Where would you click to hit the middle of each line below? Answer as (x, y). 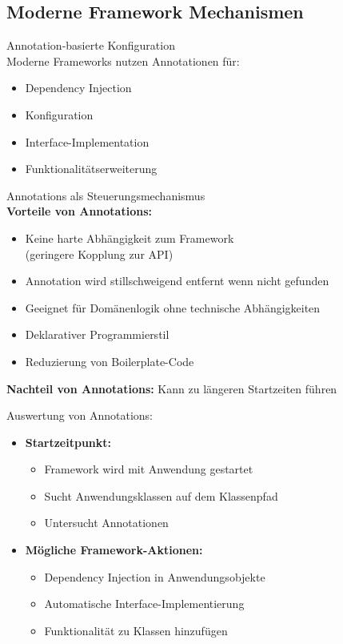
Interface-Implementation (87, 141)
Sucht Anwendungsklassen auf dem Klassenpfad (161, 495)
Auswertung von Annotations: (80, 415)
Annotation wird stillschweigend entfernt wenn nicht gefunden (177, 281)
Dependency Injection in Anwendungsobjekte (155, 576)
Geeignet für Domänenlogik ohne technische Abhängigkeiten (173, 307)
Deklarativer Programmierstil (97, 334)
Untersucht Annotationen (106, 523)
